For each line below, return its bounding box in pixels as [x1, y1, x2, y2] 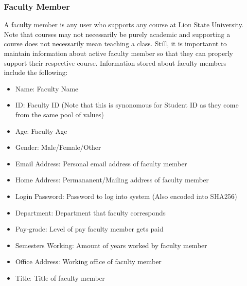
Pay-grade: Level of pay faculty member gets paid [15, 224, 164, 234]
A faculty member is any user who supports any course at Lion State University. [4, 19, 244, 30]
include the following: [4, 67, 68, 77]
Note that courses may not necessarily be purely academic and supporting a [4, 29, 230, 39]
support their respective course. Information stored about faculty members [4, 57, 227, 68]
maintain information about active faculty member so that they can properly [4, 48, 233, 58]
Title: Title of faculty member [15, 272, 105, 283]
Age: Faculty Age [15, 125, 67, 136]
